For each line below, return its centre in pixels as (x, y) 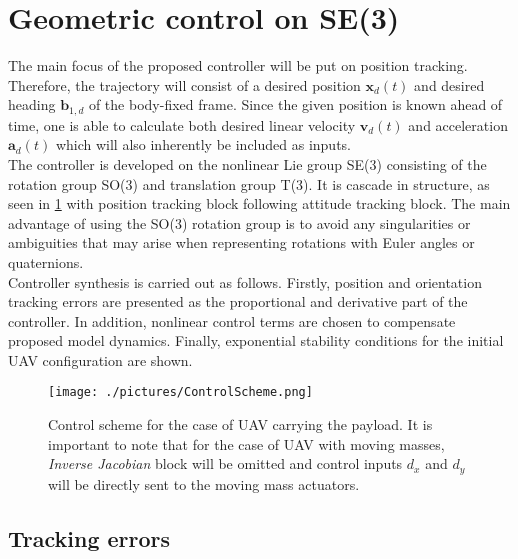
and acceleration (458, 124)
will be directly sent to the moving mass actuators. (204, 483)
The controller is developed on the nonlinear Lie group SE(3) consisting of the (247, 163)
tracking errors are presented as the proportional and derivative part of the (238, 301)
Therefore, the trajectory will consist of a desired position (184, 84)
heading (32, 104)
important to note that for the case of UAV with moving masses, (246, 443)
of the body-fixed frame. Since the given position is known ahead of (295, 104)
